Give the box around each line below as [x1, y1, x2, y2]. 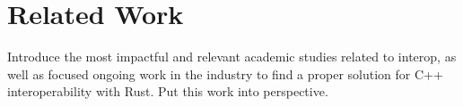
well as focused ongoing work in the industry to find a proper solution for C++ [7, 64, 443, 83]
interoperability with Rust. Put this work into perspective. [7, 82, 328, 101]
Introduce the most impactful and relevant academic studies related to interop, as [7, 47, 457, 66]
